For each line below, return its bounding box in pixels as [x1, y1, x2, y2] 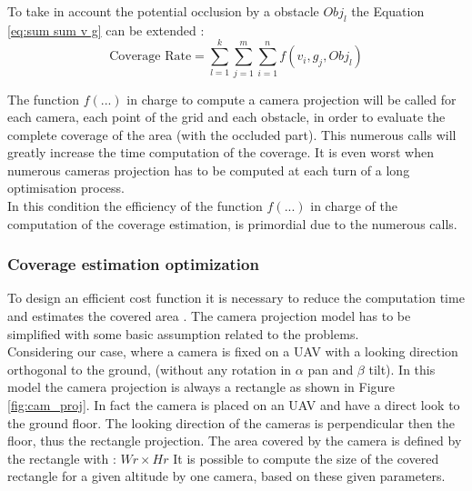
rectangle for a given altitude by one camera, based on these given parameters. [7, 466, 446, 486]
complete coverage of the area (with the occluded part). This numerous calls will [7, 125, 457, 144]
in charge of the [310, 196, 397, 215]
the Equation [351, 2, 425, 20]
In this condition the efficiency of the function [7, 196, 263, 215]
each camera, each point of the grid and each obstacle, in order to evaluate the [7, 107, 446, 126]
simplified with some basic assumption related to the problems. [7, 324, 359, 343]
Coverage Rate [109, 50, 192, 64]
